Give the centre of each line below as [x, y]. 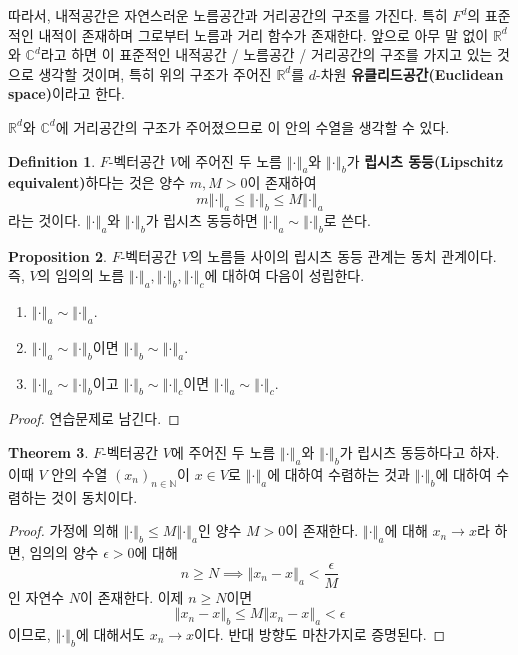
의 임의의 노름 [81, 275]
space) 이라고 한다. [66, 93]
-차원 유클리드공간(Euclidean [410, 73]
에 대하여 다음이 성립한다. [284, 275]
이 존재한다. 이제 [132, 596]
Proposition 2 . [57, 255]
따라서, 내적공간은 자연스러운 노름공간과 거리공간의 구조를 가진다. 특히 [228, 15]
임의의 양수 [64, 551]
